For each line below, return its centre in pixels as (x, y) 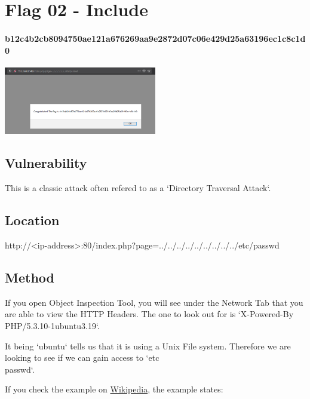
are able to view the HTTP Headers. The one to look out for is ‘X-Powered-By (149, 314)
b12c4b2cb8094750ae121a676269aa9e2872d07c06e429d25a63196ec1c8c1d (155, 38)
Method (30, 277)
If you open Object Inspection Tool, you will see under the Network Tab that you (154, 302)
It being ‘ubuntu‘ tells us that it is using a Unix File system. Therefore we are (148, 346)
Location (32, 220)
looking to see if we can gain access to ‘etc (82, 357)
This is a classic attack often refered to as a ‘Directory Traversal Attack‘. (138, 188)
